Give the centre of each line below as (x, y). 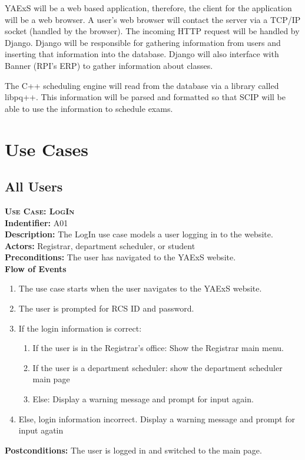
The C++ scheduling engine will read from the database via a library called (142, 85)
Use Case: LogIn (40, 211)
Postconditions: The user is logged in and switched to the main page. (133, 450)
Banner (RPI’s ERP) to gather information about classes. (109, 65)
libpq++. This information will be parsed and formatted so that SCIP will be (145, 97)
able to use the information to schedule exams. (89, 108)
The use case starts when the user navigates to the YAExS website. (140, 288)
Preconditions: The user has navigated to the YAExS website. (120, 257)
